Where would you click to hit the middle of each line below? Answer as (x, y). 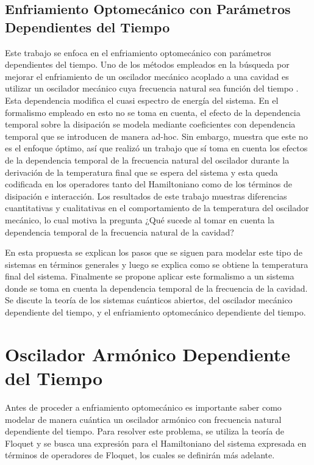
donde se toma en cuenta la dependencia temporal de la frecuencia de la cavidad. (156, 288)
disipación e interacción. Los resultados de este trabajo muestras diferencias (146, 196)
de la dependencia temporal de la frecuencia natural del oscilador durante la (147, 160)
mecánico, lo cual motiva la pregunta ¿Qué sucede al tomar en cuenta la (140, 219)
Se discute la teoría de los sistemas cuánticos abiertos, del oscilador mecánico (149, 300)
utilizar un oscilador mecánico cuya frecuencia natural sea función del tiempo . (152, 88)
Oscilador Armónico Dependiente (148, 354)
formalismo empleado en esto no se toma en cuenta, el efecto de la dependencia (153, 112)
